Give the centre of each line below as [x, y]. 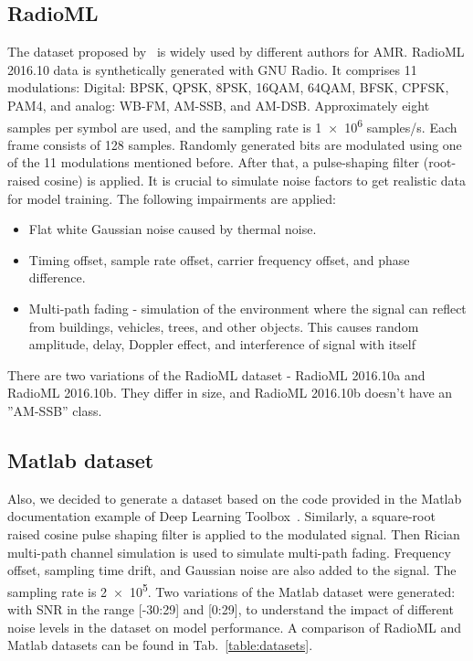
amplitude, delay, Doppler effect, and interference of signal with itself [222, 344]
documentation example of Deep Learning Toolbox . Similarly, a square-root [221, 516]
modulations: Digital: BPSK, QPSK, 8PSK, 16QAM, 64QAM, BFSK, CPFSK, [228, 87]
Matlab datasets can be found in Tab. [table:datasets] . [160, 645]
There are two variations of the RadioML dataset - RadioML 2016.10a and [216, 374]
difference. [57, 277]
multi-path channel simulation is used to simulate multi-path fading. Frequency [229, 552]
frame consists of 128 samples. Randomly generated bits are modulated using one [235, 144]
